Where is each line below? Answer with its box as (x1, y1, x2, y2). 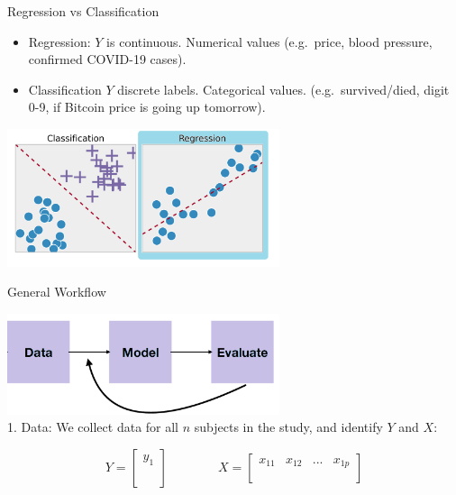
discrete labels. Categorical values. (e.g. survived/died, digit (117, 79, 450, 98)
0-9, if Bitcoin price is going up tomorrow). (28, 97, 266, 116)
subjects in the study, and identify (194, 417, 383, 436)
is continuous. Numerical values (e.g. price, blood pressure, (106, 32, 433, 50)
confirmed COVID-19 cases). (28, 50, 187, 69)
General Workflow (7, 282, 106, 301)
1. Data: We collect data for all (7, 417, 179, 436)
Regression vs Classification (7, 2, 160, 20)
